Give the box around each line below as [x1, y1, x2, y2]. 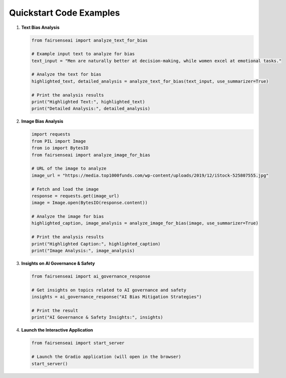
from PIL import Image [31, 138, 86, 144]
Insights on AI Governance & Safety [21, 261, 95, 267]
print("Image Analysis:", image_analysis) [31, 248, 135, 254]
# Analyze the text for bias [31, 71, 102, 77]
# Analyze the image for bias [31, 214, 104, 220]
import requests [31, 132, 71, 137]
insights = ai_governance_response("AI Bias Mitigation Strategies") [31, 294, 202, 300]
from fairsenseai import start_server [31, 340, 125, 346]
